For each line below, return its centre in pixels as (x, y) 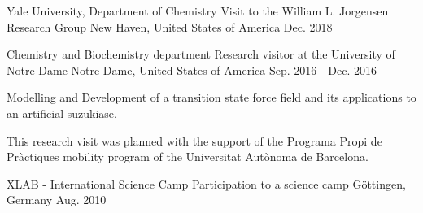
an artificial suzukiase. (62, 113)
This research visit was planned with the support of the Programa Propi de (194, 140)
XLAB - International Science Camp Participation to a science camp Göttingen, (206, 183)
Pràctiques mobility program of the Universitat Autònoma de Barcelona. (188, 156)
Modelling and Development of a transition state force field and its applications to (211, 97)
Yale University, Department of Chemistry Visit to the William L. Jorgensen (198, 11)
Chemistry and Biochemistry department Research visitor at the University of (201, 54)
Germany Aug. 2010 (57, 200)
